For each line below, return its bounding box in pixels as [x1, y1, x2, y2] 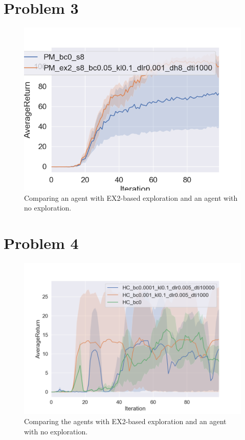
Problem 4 [4, 233, 79, 254]
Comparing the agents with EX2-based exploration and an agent [24, 415, 227, 426]
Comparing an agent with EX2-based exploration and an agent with [24, 192, 238, 203]
